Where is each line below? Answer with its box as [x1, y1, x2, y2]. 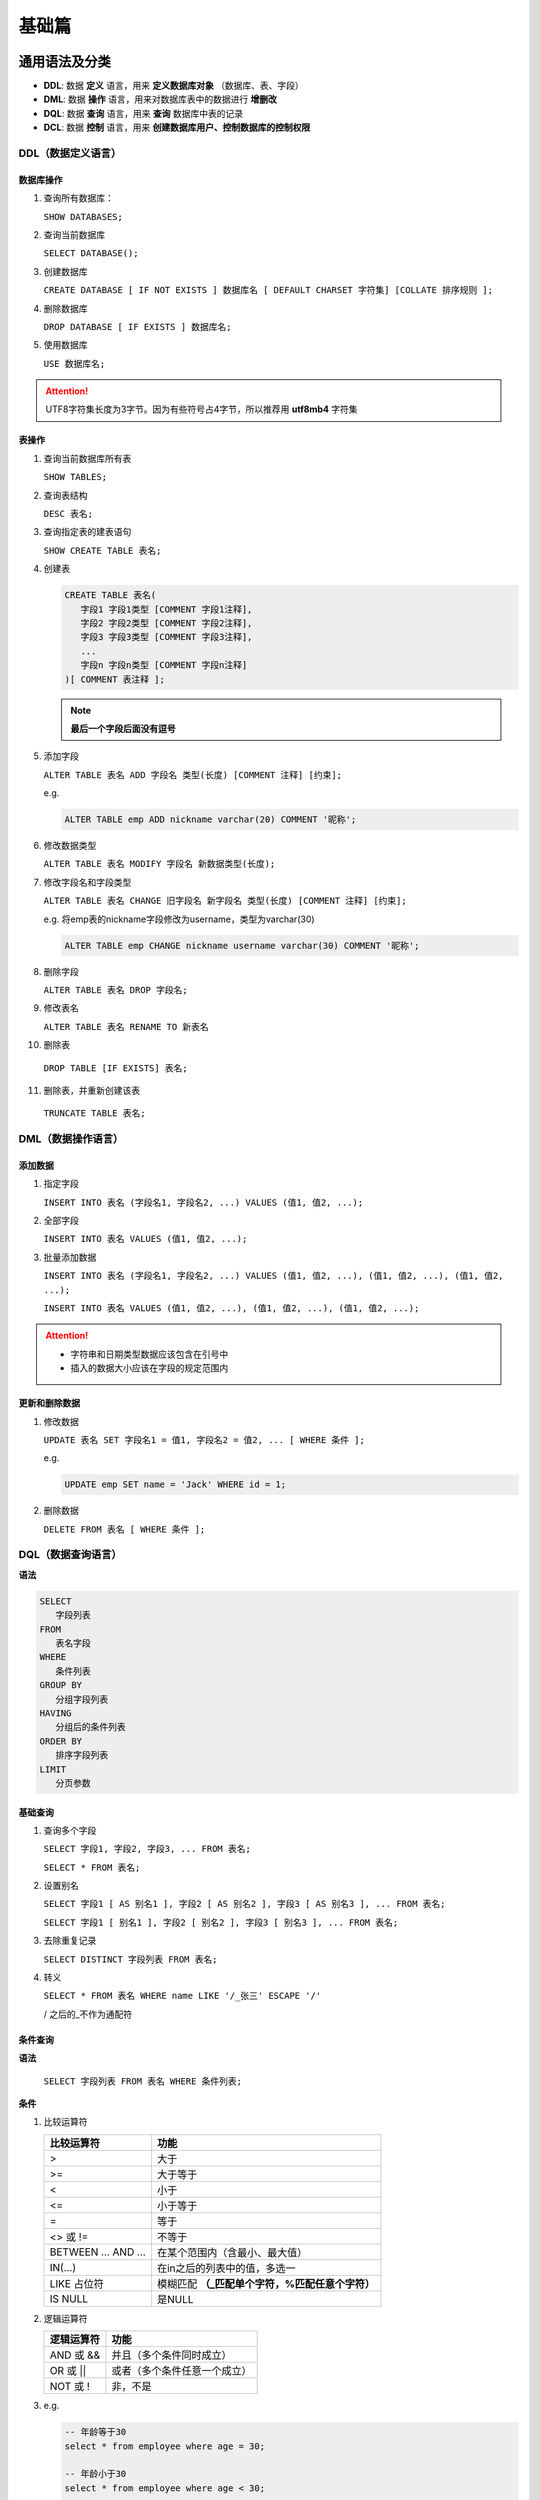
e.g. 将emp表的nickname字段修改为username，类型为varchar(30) [43, 913, 315, 925]
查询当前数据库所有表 [43, 452, 132, 464]
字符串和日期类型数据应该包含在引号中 [70, 1348, 229, 1360]
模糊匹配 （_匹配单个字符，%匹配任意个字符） [156, 2276, 375, 2290]
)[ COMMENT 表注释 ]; [64, 673, 165, 685]
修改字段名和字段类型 [43, 876, 132, 888]
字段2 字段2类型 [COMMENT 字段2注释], [80, 617, 253, 629]
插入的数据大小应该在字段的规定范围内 [70, 1362, 229, 1374]
